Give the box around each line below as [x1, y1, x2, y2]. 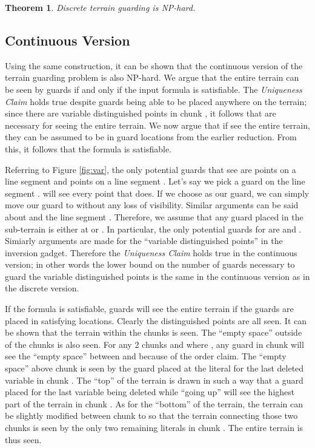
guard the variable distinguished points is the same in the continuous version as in [5, 270, 310, 282]
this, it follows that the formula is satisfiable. [5, 142, 171, 155]
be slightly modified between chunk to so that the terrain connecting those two [5, 409, 298, 422]
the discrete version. [5, 282, 79, 294]
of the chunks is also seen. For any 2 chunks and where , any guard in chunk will [5, 338, 304, 350]
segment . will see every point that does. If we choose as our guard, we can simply [5, 186, 310, 199]
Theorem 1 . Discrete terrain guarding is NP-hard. [5, 1, 196, 13]
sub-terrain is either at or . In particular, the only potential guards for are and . [5, 222, 302, 235]
